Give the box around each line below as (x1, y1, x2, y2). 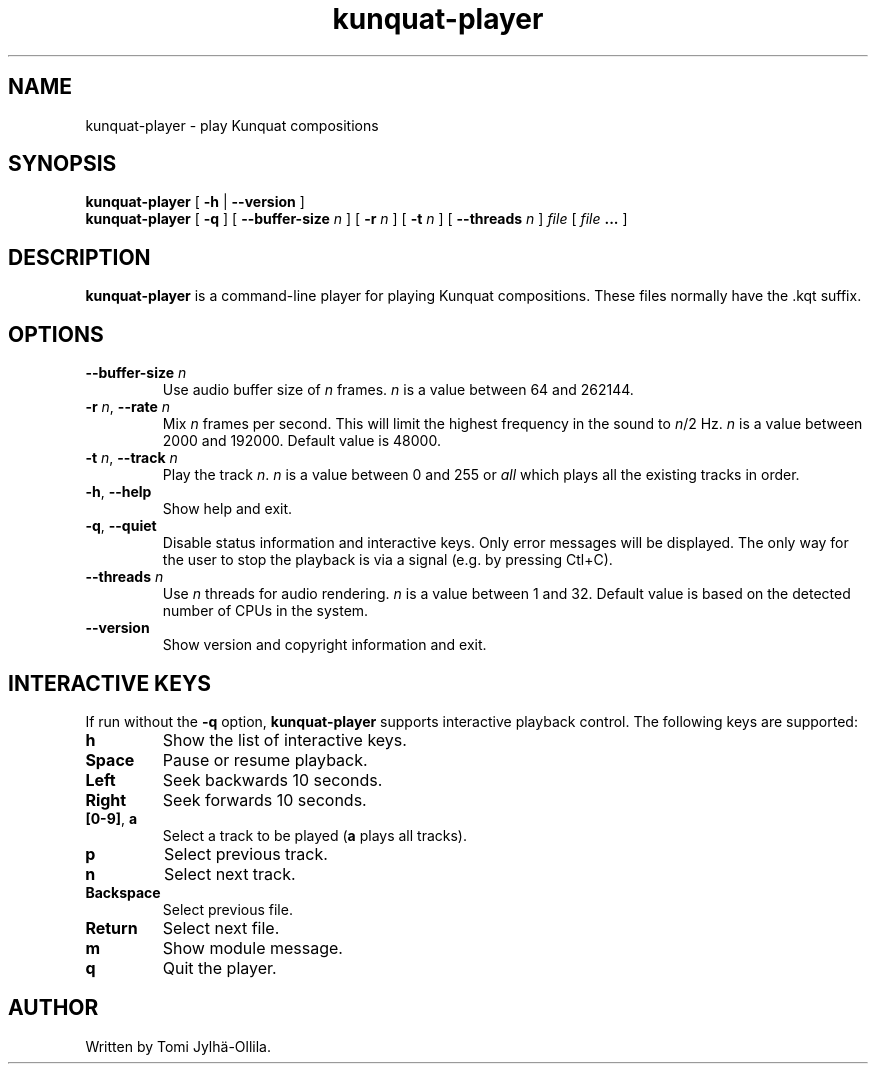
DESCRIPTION (8, 244, 151, 270)
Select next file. (162, 917, 280, 938)
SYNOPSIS (8, 151, 117, 177)
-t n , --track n (85, 449, 178, 467)
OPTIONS (8, 321, 104, 347)
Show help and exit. (162, 500, 293, 518)
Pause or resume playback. (162, 749, 368, 770)
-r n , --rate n (85, 398, 171, 416)
